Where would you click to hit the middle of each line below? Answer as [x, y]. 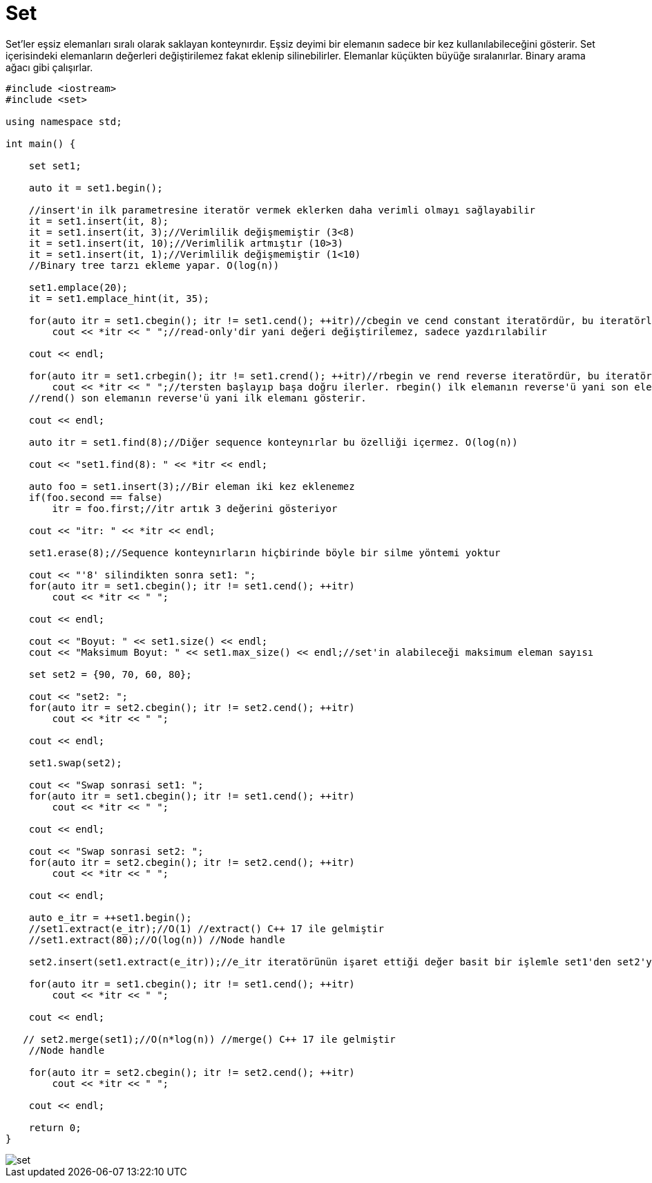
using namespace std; [64, 121]
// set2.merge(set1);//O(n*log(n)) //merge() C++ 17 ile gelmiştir [209, 1039]
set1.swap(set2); [75, 763]
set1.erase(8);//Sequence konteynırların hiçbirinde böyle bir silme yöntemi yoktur [265, 552]
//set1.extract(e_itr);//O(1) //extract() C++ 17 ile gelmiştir [206, 928]
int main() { [41, 143]
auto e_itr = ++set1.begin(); [110, 917]
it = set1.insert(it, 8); [99, 221]
